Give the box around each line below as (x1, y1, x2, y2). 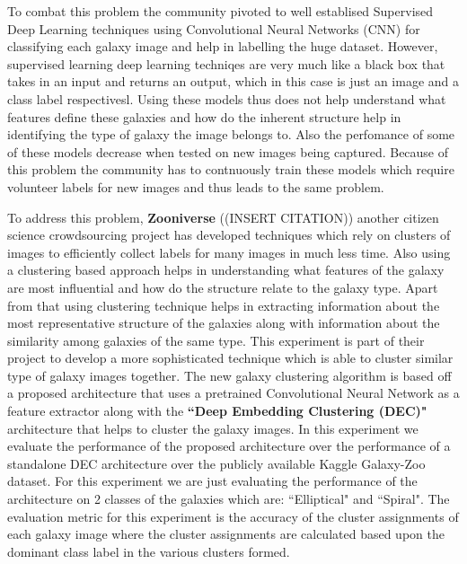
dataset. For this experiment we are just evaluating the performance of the (7, 471, 418, 490)
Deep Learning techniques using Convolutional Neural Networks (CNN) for (7, 19, 420, 38)
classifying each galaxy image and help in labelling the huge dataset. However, (7, 37, 438, 56)
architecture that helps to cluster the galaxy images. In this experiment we (7, 419, 419, 437)
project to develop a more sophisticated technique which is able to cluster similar (7, 348, 454, 367)
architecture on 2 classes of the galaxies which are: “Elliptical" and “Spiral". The (7, 489, 450, 508)
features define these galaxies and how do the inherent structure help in (7, 107, 401, 126)
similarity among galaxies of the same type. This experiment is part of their (7, 330, 425, 349)
